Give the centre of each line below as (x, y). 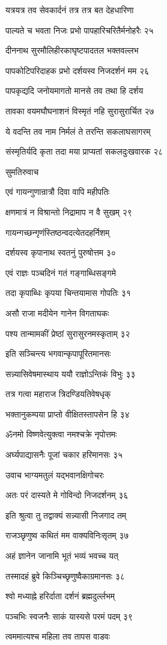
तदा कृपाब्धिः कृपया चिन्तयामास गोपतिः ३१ (68, 293)
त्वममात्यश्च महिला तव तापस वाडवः (58, 636)
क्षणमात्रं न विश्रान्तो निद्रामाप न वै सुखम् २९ (69, 211)
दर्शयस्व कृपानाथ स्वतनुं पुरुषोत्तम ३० (61, 252)
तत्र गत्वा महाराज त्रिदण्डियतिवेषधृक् (58, 394)
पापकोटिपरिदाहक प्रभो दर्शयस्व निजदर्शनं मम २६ (77, 70)
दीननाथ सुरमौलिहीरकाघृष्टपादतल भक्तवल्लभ (72, 50)
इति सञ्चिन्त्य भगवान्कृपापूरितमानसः (58, 353)
